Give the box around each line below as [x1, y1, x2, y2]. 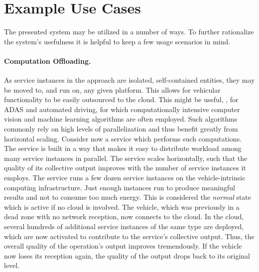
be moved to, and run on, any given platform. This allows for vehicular [4, 84, 221, 95]
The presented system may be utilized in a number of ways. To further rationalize [4, 26, 254, 37]
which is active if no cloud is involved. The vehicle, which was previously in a [4, 201, 240, 212]
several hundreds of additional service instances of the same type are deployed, [4, 221, 244, 232]
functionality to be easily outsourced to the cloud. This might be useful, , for [4, 94, 239, 105]
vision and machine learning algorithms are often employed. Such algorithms [4, 114, 238, 124]
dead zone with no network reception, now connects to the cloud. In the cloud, [4, 211, 244, 222]
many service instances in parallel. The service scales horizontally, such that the [4, 152, 248, 163]
